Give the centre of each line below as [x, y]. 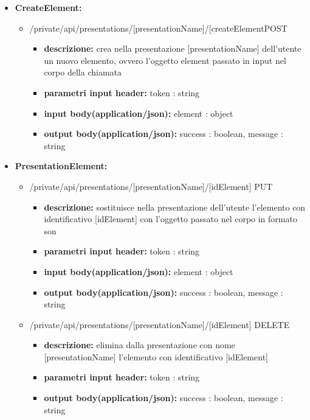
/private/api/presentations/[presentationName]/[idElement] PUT [151, 186]
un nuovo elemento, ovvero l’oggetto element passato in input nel [165, 60]
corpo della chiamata [83, 72]
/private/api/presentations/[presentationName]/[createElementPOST [158, 28]
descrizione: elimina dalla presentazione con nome [139, 345]
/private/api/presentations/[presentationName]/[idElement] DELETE [160, 324]
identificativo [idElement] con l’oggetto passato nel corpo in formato [170, 219]
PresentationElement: [61, 166]
